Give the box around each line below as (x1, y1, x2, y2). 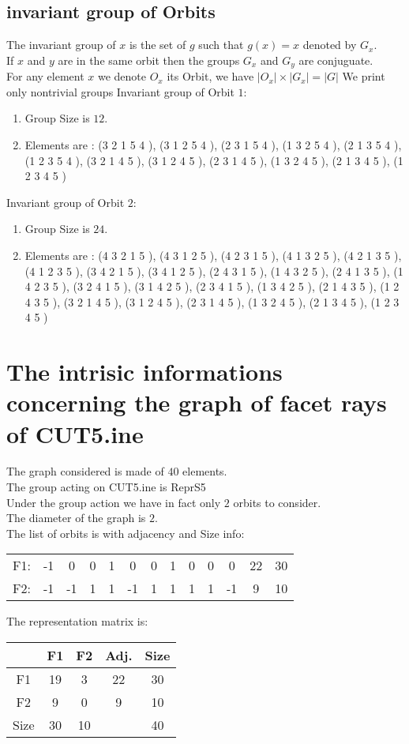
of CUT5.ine (6, 417, 144, 449)
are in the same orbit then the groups (58, 51, 240, 68)
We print (342, 68, 385, 85)
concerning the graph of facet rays (6, 386, 387, 419)
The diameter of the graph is (6, 509, 146, 526)
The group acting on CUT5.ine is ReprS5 (6, 479, 206, 495)
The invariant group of (6, 36, 116, 53)
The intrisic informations (6, 355, 283, 388)
